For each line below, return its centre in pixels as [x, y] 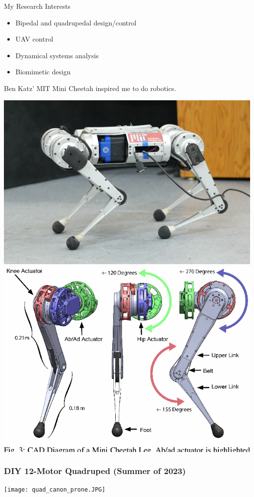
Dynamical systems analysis [57, 55]
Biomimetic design [43, 72]
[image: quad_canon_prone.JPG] [55, 490]
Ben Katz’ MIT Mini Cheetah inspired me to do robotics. [90, 88]
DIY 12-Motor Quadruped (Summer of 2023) [95, 471]
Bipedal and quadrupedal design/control [76, 22]
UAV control [34, 39]
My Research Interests [37, 6]
